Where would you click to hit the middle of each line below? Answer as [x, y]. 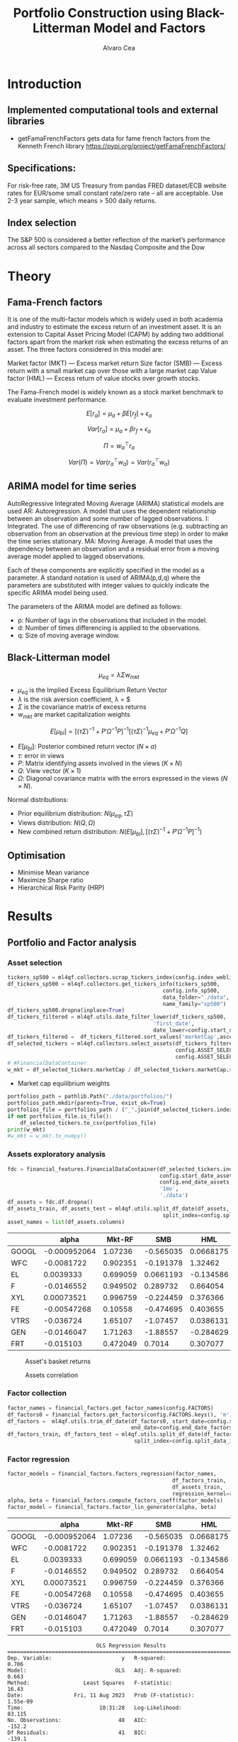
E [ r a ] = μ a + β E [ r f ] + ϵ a [119, 415]
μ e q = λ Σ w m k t [119, 675]
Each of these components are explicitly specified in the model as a [106, 570]
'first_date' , [174, 1024]
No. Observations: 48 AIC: [77, 1720]
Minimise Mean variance [53, 872]
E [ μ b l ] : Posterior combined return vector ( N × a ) [87, 747]
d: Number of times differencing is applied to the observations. [109, 627]
